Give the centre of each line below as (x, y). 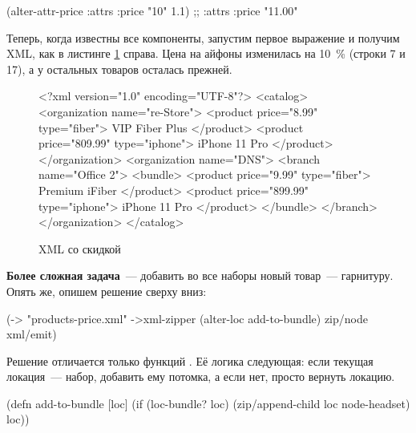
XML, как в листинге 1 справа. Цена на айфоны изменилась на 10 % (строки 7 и (206, 53)
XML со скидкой (80, 248)
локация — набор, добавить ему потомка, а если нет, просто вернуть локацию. (201, 376)
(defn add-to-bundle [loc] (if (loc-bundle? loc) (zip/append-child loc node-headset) (208, 403)
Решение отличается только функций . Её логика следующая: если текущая (190, 360)
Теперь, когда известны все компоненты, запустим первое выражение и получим (203, 37)
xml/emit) (32, 334)
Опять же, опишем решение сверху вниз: (107, 291)
